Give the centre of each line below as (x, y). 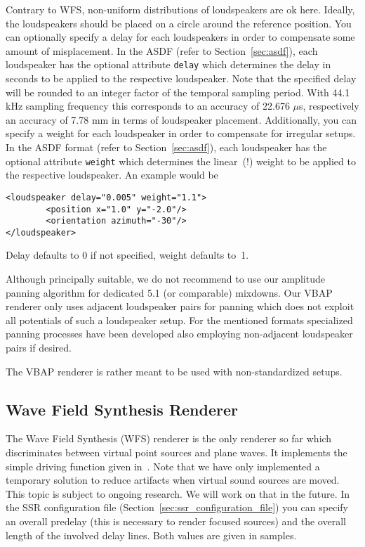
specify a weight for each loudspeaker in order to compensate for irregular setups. (181, 133)
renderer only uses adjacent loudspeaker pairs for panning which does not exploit (180, 306)
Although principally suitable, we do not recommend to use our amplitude (165, 279)
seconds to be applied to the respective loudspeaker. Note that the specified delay (181, 78)
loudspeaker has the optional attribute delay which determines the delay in (168, 64)
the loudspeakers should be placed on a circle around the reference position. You (179, 23)
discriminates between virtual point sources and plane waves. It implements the (177, 452)
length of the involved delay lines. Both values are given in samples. (151, 535)
